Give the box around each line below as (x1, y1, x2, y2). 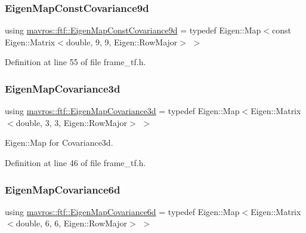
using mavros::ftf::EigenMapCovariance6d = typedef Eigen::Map (5, 205, 240, 217)
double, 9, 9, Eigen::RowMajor (66, 35, 178, 48)
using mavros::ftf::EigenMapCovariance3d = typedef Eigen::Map (5, 105, 240, 117)
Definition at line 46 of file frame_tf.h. (5, 157, 146, 168)
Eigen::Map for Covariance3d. (5, 136, 113, 149)
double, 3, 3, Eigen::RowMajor (16, 116, 128, 128)
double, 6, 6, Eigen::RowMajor (16, 217, 128, 229)
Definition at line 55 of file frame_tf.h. (5, 56, 146, 68)
